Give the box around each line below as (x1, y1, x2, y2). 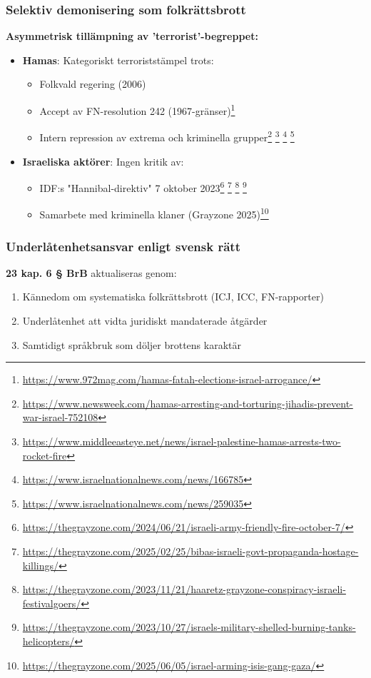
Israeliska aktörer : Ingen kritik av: (22, 153, 184, 168)
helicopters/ (22, 633, 75, 648)
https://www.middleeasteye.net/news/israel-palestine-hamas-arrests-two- (22, 433, 341, 448)
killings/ (22, 557, 59, 572)
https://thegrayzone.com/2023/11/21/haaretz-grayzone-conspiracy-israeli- (22, 582, 346, 597)
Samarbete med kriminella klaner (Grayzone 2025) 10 (39, 205, 269, 221)
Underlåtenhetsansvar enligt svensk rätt (6, 237, 240, 255)
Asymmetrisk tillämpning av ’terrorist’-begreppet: (6, 29, 258, 44)
